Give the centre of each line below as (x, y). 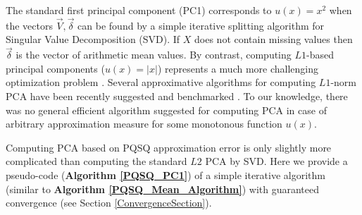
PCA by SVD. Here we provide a (276, 161)
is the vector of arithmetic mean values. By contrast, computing (154, 55)
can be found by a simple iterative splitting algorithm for (201, 25)
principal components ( (55, 68)
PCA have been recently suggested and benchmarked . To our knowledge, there (177, 96)
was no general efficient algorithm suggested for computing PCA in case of (166, 110)
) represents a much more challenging (238, 68)
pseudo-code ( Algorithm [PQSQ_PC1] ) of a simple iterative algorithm (166, 174)
